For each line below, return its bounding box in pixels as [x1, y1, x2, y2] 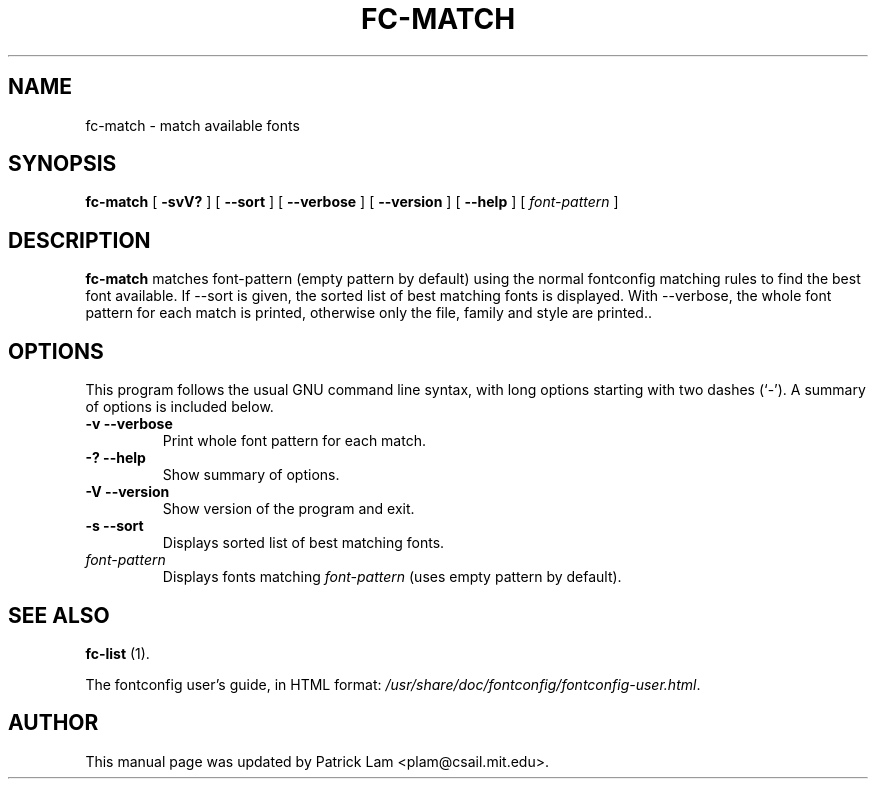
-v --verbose [85, 415, 173, 433]
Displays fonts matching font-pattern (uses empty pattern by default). [162, 568, 622, 586]
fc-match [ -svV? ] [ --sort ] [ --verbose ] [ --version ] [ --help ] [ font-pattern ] [85, 193, 619, 211]
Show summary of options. [162, 466, 340, 484]
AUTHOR [8, 710, 99, 736]
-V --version [85, 483, 170, 501]
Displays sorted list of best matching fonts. [162, 534, 445, 552]
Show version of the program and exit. [162, 500, 415, 518]
